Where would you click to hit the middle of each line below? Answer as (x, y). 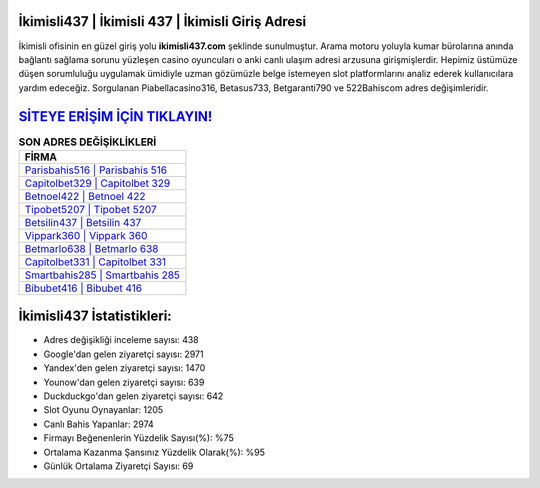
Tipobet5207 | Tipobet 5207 (90, 209)
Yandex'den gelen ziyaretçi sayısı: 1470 (124, 368)
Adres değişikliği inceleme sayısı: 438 (121, 340)
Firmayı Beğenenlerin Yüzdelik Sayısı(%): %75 (138, 438)
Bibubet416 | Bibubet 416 (83, 288)
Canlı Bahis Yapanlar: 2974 (98, 424)
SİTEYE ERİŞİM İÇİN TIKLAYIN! (115, 116)
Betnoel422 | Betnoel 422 (85, 196)
